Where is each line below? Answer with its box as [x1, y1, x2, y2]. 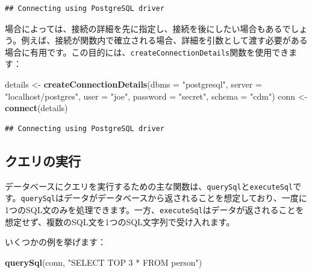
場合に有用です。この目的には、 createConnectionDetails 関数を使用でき [5, 45, 289, 58]
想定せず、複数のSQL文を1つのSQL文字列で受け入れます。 [5, 215, 235, 228]
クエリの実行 [5, 151, 81, 170]
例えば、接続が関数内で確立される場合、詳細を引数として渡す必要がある [21, 34, 308, 47]
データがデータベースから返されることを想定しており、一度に [63, 191, 307, 204]
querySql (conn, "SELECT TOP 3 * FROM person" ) [5, 255, 202, 268]
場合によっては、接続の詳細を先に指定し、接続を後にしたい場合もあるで [5, 22, 291, 34]
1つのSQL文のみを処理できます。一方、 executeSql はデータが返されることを [5, 203, 304, 216]
